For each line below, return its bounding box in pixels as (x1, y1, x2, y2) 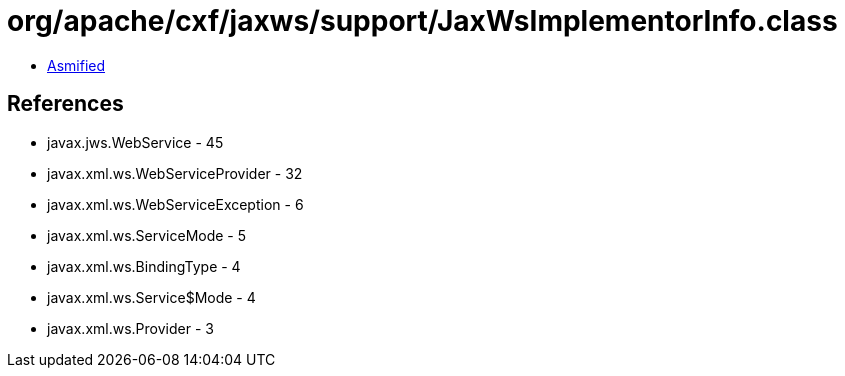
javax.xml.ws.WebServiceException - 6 (47, 195, 304, 213)
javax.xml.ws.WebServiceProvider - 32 (47, 164, 303, 182)
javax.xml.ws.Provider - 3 (47, 319, 214, 337)
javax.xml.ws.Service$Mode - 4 (47, 288, 256, 306)
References (7, 91, 124, 117)
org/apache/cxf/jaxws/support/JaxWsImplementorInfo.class (7, 4, 838, 38)
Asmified (47, 56, 106, 74)
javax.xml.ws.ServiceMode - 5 (47, 226, 247, 244)
